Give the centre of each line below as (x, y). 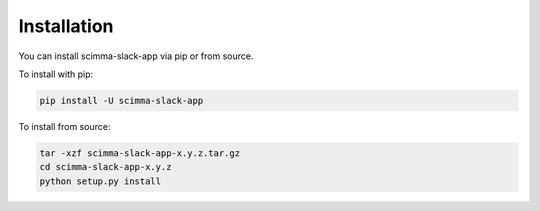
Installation (66, 26)
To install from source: (64, 126)
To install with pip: (56, 74)
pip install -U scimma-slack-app (121, 100)
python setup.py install (100, 181)
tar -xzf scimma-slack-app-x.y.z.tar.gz (139, 153)
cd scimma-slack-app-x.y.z (105, 167)
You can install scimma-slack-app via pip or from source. (136, 56)
